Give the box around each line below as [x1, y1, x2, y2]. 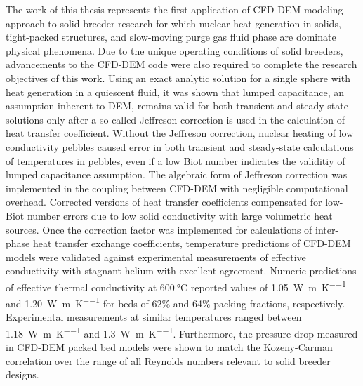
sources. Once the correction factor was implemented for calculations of [6, 222, 312, 237]
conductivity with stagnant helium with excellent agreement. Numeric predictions [6, 263, 357, 278]
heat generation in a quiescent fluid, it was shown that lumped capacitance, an [6, 84, 345, 99]
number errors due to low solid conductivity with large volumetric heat [27, 208, 333, 222]
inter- [315, 222, 339, 237]
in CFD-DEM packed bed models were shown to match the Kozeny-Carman [6, 340, 333, 354]
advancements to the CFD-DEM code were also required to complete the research [6, 57, 357, 72]
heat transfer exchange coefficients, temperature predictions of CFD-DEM [32, 236, 351, 251]
